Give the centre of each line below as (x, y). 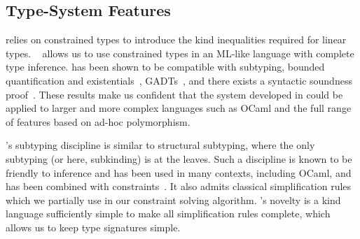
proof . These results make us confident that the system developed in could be (174, 94)
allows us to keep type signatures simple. (93, 227)
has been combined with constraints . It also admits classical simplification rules (179, 186)
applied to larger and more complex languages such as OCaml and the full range (179, 108)
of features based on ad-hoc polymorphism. (98, 121)
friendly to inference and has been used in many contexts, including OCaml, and (179, 172)
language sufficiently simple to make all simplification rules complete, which (168, 213)
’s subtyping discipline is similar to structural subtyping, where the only (160, 145)
